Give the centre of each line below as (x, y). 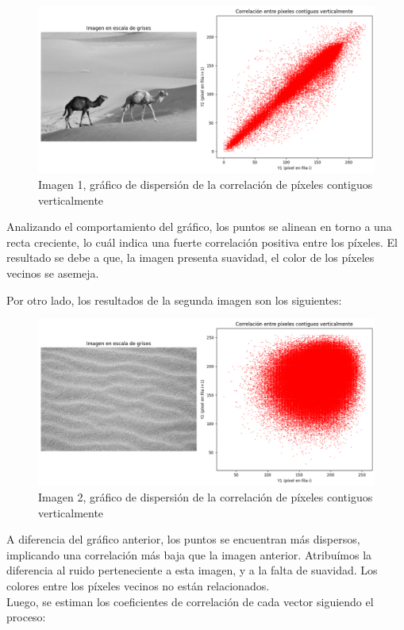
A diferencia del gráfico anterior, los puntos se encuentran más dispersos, (183, 539)
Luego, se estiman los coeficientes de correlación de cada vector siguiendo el (190, 601)
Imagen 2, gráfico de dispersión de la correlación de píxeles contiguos (206, 497)
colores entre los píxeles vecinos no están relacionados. (138, 586)
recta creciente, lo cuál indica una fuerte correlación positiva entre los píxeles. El (202, 242)
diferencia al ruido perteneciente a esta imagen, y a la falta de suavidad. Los (192, 570)
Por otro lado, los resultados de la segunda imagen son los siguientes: (174, 300)
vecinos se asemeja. (53, 273)
